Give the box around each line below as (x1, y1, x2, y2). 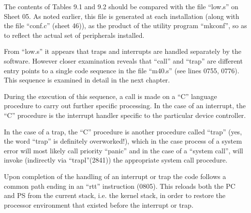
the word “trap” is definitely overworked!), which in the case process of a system (4, 136, 242, 146)
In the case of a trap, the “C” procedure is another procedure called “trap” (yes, (4, 126, 242, 136)
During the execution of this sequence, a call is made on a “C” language (4, 91, 217, 101)
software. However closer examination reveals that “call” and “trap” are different (4, 55, 243, 66)
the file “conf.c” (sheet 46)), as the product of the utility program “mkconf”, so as (4, 20, 247, 31)
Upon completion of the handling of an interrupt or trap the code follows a (4, 171, 226, 181)
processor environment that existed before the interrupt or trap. (4, 199, 193, 210)
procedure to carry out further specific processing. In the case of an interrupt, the (4, 100, 246, 111)
